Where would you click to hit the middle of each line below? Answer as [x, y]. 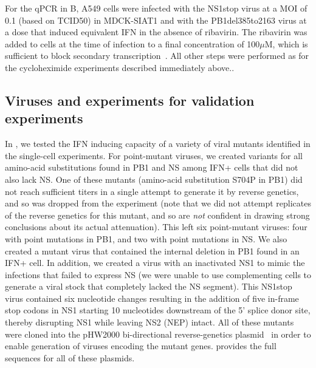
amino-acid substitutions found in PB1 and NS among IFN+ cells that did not [152, 167]
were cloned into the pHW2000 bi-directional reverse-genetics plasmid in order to [158, 334]
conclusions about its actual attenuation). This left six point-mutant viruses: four [156, 227]
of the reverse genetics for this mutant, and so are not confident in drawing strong [157, 215]
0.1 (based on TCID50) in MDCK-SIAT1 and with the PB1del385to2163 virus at [156, 20]
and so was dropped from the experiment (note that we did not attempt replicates [158, 203]
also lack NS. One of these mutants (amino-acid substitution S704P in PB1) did [154, 179]
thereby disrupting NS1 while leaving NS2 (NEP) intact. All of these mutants [149, 322]
